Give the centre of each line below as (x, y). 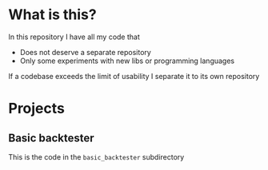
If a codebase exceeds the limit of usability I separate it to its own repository (134, 76)
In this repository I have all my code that (74, 37)
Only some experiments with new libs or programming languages (127, 61)
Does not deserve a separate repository (86, 52)
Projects (37, 109)
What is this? (53, 15)
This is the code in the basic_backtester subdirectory (96, 156)
